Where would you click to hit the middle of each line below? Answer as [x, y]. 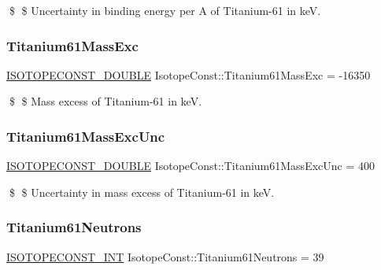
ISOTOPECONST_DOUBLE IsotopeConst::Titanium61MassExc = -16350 [189, 74]
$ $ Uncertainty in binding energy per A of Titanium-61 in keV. [165, 10]
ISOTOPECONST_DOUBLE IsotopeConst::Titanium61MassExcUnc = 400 [190, 166]
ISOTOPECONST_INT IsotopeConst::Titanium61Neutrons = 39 [165, 256]
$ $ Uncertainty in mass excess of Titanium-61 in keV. [142, 192]
